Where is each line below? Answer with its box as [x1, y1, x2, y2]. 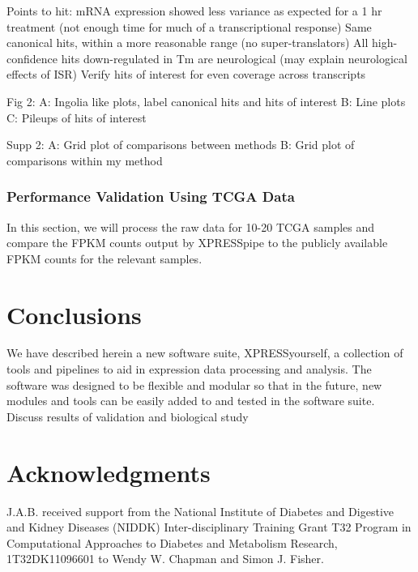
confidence [6, 49, 58, 66]
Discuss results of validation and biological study [6, 408, 249, 425]
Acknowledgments [6, 455, 211, 489]
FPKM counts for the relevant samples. [6, 250, 203, 267]
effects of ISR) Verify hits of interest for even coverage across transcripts [6, 66, 366, 83]
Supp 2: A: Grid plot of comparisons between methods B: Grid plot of [6, 136, 355, 153]
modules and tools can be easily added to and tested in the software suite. [6, 392, 375, 409]
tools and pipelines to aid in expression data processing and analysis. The [6, 361, 372, 378]
